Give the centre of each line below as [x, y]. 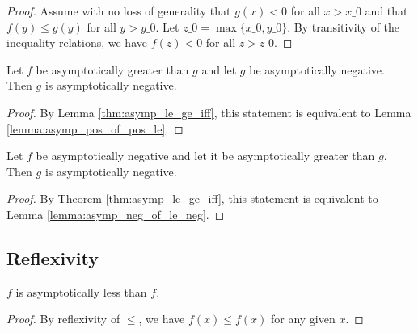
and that [386, 11]
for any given [303, 319]
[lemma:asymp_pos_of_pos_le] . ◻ [95, 128]
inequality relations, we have [77, 42]
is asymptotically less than [81, 291]
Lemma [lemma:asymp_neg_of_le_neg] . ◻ [116, 214]
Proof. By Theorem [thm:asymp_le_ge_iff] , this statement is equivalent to [192, 198]
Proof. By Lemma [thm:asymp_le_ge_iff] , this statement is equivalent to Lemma [209, 112]
